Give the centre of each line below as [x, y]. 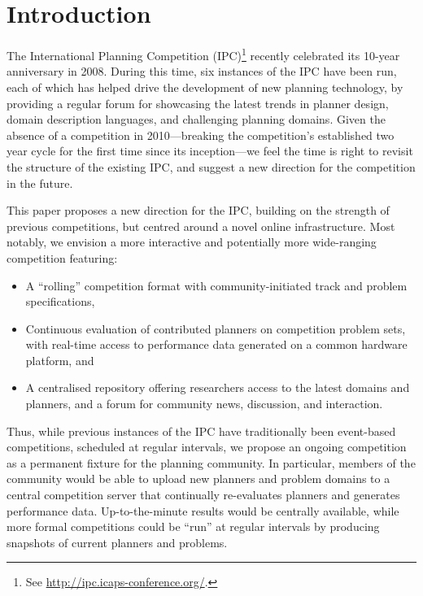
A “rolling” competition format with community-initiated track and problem [216, 285]
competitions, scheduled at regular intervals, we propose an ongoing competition [207, 447]
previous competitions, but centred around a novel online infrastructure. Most [201, 226]
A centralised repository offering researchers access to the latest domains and [218, 387]
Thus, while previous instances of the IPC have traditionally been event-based [201, 431]
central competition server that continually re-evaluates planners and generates [203, 495]
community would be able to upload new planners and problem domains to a [198, 479]
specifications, [60, 301]
